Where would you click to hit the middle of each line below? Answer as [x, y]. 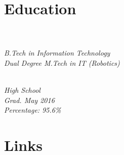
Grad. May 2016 [29, 100]
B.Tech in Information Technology [57, 53]
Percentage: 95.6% [33, 110]
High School [22, 90]
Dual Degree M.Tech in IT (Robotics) [62, 62]
